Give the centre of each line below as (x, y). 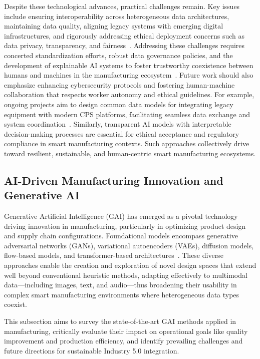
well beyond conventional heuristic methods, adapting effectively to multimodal (126, 275)
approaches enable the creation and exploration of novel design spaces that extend (130, 265)
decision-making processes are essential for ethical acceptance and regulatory (122, 133)
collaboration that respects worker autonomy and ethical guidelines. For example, (129, 94)
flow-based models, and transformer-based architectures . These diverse (114, 255)
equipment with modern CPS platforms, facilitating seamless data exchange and (127, 114)
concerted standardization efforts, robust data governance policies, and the (118, 55)
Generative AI (42, 195)
